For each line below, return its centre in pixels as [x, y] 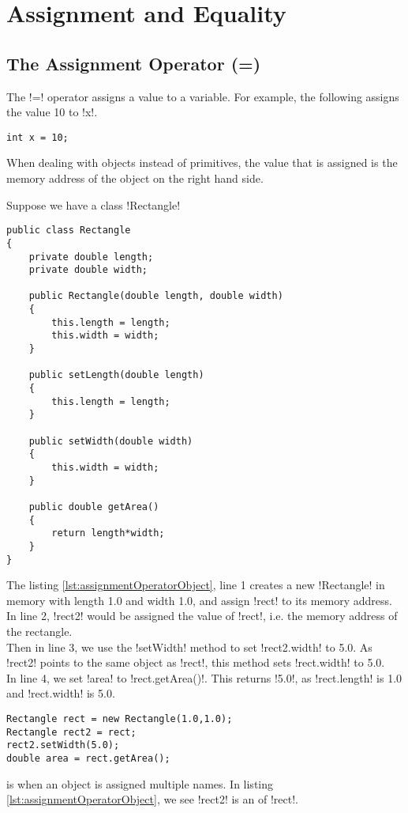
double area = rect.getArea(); [88, 758]
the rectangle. [39, 631]
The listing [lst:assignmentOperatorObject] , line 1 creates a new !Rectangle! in [196, 585]
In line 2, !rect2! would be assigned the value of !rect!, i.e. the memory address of [202, 616]
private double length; [91, 257]
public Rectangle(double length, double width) [156, 296]
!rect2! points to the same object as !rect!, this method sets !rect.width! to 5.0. [196, 662]
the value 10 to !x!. [52, 112]
